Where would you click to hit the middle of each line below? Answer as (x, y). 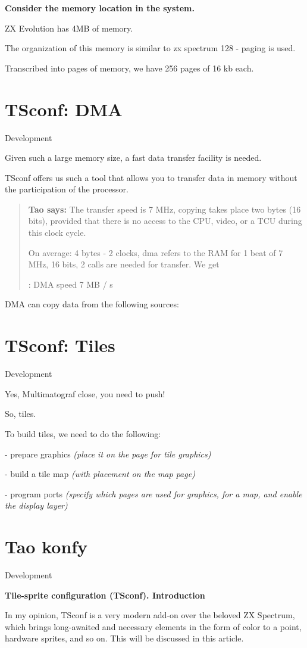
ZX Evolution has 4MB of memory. (69, 28)
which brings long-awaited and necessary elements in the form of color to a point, (153, 626)
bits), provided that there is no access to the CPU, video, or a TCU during (165, 221)
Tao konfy (46, 546)
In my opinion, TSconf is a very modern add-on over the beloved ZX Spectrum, (150, 615)
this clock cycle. (57, 233)
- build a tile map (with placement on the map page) (100, 474)
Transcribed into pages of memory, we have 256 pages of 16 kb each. (129, 68)
